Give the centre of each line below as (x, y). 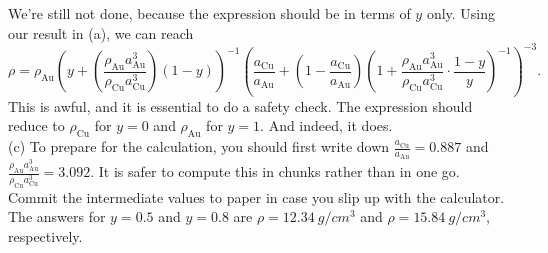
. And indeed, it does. (326, 125)
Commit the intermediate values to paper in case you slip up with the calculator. (256, 196)
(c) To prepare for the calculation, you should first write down (199, 146)
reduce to (36, 125)
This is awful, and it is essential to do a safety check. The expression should (240, 105)
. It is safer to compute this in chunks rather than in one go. (275, 171)
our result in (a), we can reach (101, 32)
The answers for (57, 216)
